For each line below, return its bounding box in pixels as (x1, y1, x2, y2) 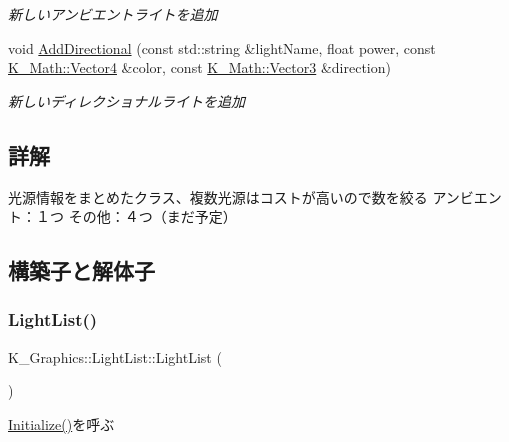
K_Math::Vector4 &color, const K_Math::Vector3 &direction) (8, 57, 391, 78)
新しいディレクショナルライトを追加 (8, 90, 246, 111)
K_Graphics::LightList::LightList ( (8, 346, 222, 367)
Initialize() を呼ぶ (8, 413, 115, 434)
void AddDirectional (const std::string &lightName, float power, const (8, 37, 436, 58)
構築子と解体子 (8, 255, 155, 286)
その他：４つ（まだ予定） (68, 206, 237, 227)
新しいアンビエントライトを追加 (8, 4, 218, 24)
